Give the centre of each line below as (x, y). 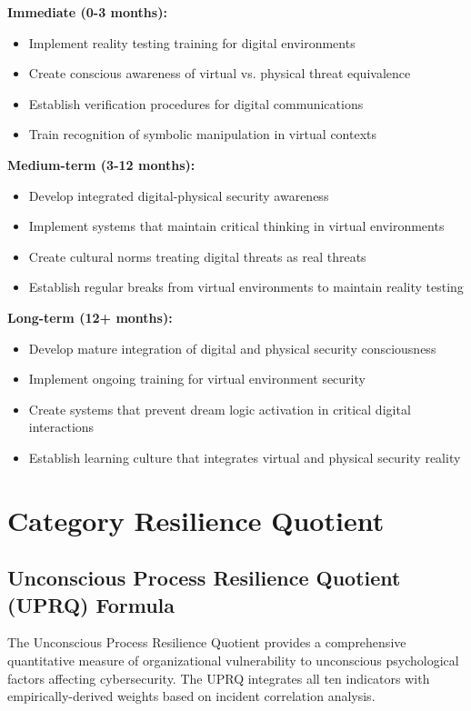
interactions (61, 427)
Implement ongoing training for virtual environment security (197, 379)
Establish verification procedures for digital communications (196, 103)
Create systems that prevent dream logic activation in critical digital (220, 409)
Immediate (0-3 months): (87, 12)
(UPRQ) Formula (91, 604)
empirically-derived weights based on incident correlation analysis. (191, 696)
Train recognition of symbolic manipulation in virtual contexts (203, 134)
